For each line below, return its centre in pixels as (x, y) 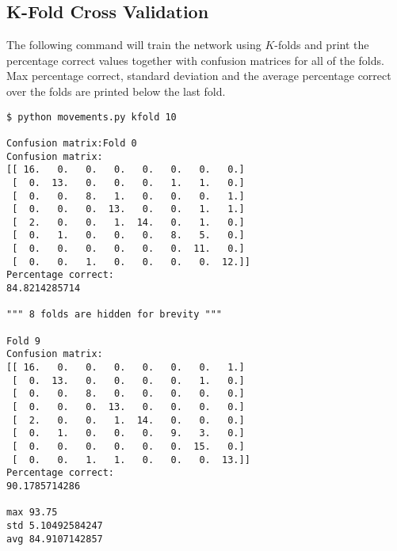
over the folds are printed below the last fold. (116, 91)
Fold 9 (23, 341)
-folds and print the (322, 45)
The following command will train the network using (134, 45)
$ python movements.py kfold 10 (92, 117)
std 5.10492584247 (55, 525)
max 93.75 (32, 513)
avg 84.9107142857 (55, 539)
